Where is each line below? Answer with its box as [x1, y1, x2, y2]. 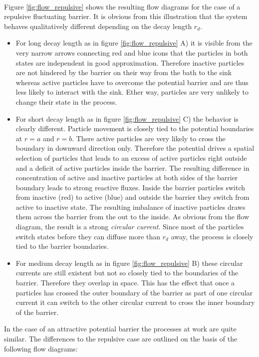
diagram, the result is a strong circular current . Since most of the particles [15, 221, 244, 232]
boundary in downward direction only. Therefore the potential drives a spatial [15, 143, 255, 153]
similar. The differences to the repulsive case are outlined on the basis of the [4, 333, 238, 343]
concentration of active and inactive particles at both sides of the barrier [15, 172, 238, 183]
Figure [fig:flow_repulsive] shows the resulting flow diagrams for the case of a [4, 1, 241, 12]
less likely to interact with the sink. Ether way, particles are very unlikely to [15, 87, 249, 97]
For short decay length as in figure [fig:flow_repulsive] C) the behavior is [15, 113, 239, 124]
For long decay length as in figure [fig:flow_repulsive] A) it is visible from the [15, 38, 253, 48]
